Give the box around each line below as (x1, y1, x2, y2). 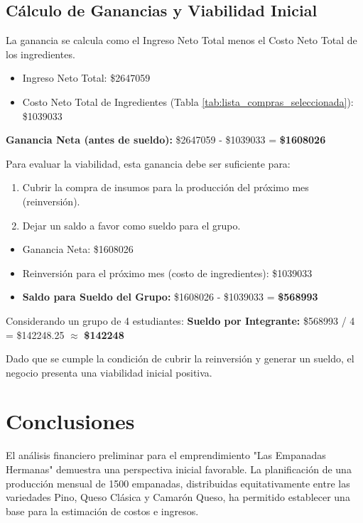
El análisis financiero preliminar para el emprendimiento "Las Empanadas (6, 448, 326, 463)
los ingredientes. (6, 46, 75, 61)
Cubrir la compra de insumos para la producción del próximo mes (22, 180, 309, 195)
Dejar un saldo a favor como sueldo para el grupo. (22, 217, 241, 232)
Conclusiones (6, 406, 135, 436)
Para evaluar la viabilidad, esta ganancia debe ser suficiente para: (6, 156, 291, 171)
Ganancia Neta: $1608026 (22, 242, 134, 257)
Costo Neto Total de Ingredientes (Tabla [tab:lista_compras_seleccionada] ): (22, 94, 354, 109)
